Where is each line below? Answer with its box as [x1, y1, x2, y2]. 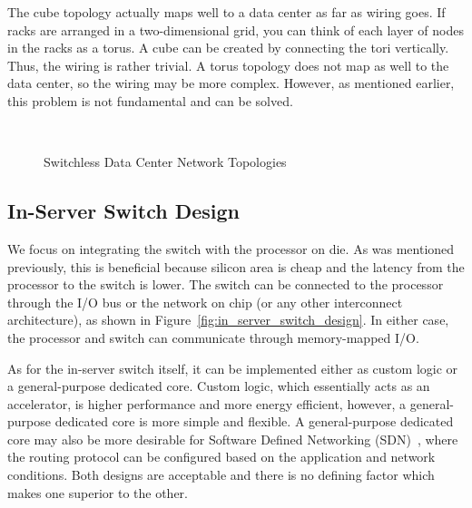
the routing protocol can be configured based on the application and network [7, 447, 436, 466]
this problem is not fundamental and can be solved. [7, 91, 293, 110]
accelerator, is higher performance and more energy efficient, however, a [7, 394, 407, 413]
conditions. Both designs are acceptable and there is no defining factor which [7, 465, 435, 484]
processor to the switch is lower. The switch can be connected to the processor [7, 275, 444, 294]
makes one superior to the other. [7, 483, 188, 502]
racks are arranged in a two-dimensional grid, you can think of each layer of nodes [7, 20, 464, 39]
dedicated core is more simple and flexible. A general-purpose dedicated [54, 412, 454, 431]
